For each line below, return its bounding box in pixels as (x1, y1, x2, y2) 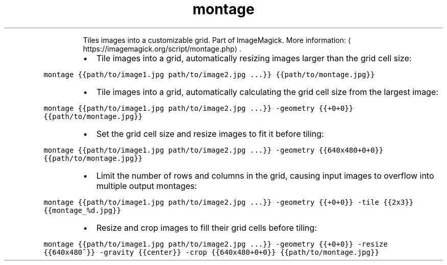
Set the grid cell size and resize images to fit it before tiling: (96, 128, 324, 139)
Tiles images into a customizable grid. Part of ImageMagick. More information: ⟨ (83, 35, 351, 44)
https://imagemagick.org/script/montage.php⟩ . (83, 44, 241, 53)
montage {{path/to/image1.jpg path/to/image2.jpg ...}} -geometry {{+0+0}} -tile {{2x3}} (43, 198, 414, 206)
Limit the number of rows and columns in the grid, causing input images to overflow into (96, 170, 434, 181)
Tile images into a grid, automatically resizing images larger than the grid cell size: (96, 53, 412, 63)
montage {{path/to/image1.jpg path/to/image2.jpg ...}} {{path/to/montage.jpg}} (43, 70, 375, 79)
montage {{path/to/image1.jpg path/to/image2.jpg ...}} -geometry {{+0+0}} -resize (43, 239, 388, 248)
